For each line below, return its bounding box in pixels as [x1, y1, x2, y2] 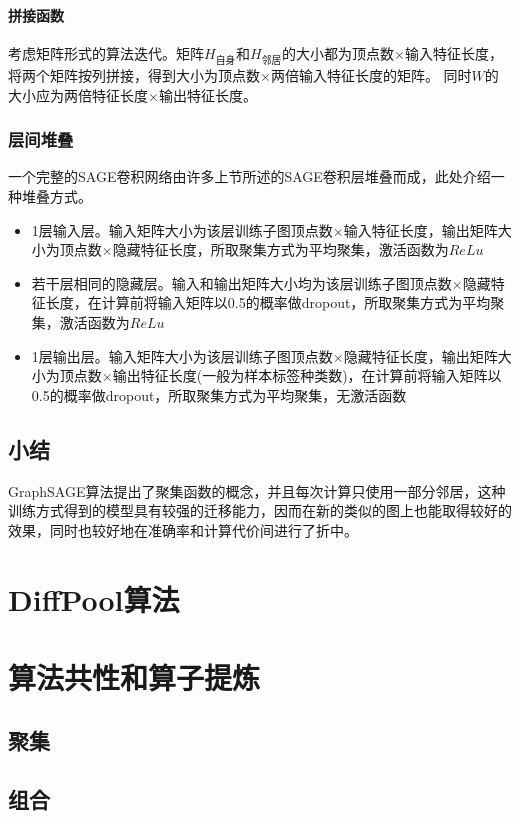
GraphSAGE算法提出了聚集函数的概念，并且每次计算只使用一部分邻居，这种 [8, 480, 506, 501]
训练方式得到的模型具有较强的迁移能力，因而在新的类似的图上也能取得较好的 [8, 500, 512, 521]
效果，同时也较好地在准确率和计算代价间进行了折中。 [8, 519, 358, 540]
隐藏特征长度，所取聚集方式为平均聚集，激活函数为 [112, 239, 449, 260]
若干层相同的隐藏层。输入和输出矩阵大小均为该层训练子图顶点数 [31, 272, 452, 293]
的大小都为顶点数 [282, 42, 395, 63]
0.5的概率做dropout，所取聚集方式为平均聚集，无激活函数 [31, 384, 407, 405]
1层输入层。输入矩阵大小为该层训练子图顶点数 [31, 219, 333, 240]
